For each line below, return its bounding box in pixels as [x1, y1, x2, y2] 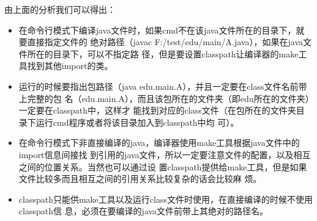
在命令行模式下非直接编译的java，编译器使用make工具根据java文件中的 [18, 136, 300, 149]
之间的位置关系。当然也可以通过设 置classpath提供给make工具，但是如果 [18, 160, 307, 173]
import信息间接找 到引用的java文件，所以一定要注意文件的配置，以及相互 [18, 148, 311, 161]
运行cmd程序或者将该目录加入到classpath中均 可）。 [35, 115, 239, 128]
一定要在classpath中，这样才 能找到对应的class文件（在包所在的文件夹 [18, 104, 296, 117]
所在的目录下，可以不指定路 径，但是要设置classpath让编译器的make [27, 47, 299, 60]
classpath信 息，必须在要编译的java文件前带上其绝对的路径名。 [18, 205, 269, 217]
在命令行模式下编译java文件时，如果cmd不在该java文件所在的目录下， [18, 23, 296, 36]
